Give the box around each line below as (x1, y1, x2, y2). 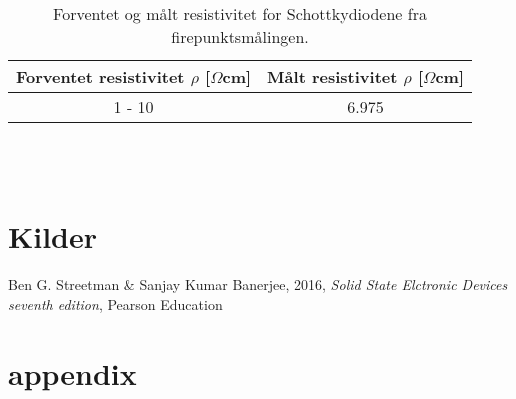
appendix (8, 352, 137, 393)
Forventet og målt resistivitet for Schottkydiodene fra (53, 2, 427, 25)
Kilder (8, 216, 98, 257)
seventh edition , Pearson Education (8, 293, 223, 314)
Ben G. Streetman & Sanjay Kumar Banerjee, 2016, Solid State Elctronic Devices (8, 274, 508, 295)
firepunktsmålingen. (171, 25, 309, 48)
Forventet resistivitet (16, 65, 185, 88)
